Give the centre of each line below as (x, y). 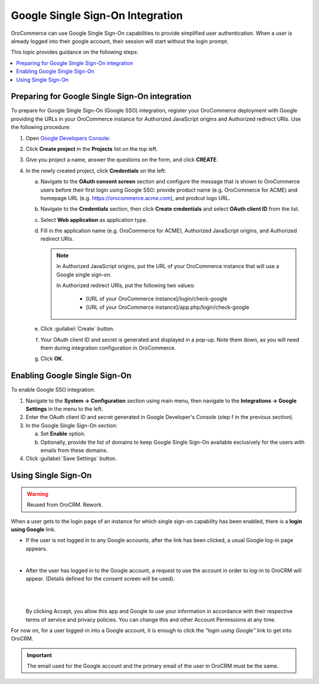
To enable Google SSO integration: (53, 390)
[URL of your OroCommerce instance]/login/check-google (157, 299)
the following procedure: (41, 127)
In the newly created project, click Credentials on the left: (96, 170)
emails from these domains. (74, 450)
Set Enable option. (63, 434)
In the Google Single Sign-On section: (71, 425)
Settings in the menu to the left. (64, 409)
